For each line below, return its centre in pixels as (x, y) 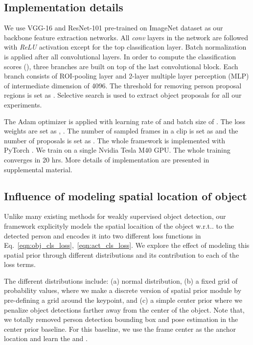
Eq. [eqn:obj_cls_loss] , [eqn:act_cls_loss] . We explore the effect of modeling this (127, 245)
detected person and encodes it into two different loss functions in (103, 235)
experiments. (23, 104)
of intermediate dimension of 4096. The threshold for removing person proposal (123, 85)
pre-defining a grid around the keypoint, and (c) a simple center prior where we (123, 300)
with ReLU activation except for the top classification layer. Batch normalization (125, 47)
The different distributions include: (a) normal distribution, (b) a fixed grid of (121, 280)
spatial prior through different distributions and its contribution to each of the (122, 254)
